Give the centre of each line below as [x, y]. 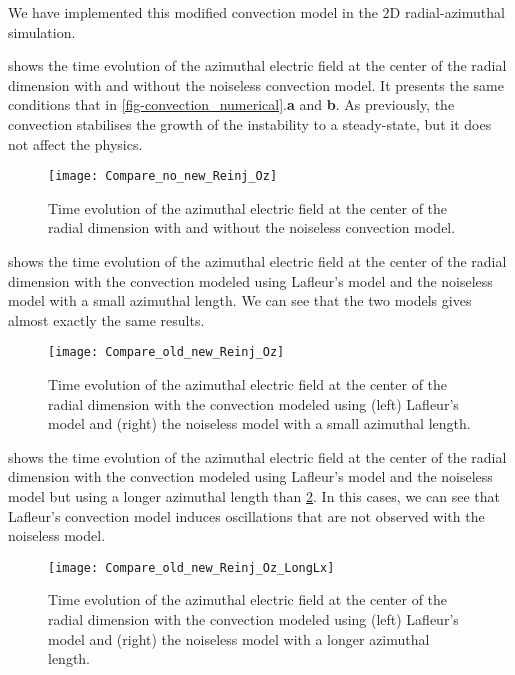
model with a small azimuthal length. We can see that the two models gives [240, 300]
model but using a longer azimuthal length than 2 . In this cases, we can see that [254, 496]
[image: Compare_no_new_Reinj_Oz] [163, 176]
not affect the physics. [75, 143]
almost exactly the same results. [106, 319]
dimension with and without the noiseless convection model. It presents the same [256, 84]
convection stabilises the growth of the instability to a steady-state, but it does [250, 123]
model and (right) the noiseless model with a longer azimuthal [239, 638]
